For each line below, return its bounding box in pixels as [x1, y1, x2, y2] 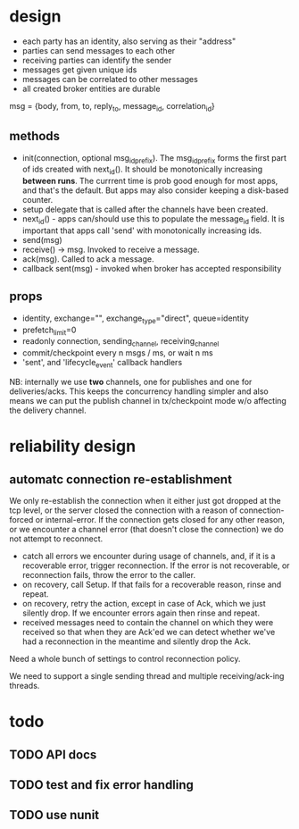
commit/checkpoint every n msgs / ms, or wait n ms [21, 348, 214, 358]
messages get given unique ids [21, 64, 137, 75]
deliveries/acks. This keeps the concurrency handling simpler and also [9, 386, 270, 397]
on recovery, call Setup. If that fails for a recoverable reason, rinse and [21, 579, 282, 590]
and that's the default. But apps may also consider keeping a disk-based [21, 185, 289, 196]
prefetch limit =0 [21, 324, 77, 337]
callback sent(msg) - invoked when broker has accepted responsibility [21, 263, 282, 273]
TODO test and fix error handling [9, 777, 195, 792]
